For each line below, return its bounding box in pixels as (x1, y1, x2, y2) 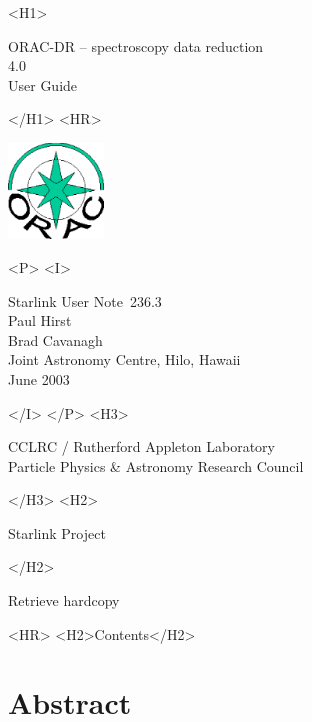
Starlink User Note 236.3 (8, 290, 162, 311)
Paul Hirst (8, 310, 72, 331)
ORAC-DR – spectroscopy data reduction (8, 35, 264, 56)
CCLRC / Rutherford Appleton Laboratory (8, 436, 275, 457)
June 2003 (8, 368, 70, 389)
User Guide (8, 74, 78, 95)
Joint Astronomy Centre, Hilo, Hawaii (8, 349, 241, 370)
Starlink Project (8, 522, 106, 543)
